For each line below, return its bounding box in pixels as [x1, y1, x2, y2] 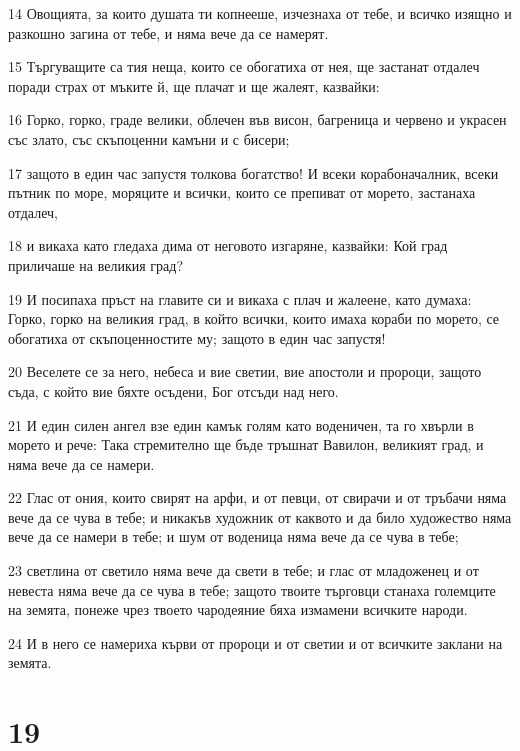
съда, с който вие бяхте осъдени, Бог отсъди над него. [8, 380, 339, 401]
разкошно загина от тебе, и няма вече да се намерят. [8, 22, 329, 43]
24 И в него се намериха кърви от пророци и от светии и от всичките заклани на [8, 632, 503, 653]
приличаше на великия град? [8, 254, 184, 275]
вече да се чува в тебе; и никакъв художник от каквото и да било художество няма [8, 506, 512, 527]
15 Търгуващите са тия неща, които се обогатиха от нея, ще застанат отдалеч [8, 56, 480, 77]
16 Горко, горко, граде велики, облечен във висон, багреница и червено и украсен [8, 109, 507, 130]
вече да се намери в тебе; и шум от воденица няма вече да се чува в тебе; [8, 526, 459, 547]
